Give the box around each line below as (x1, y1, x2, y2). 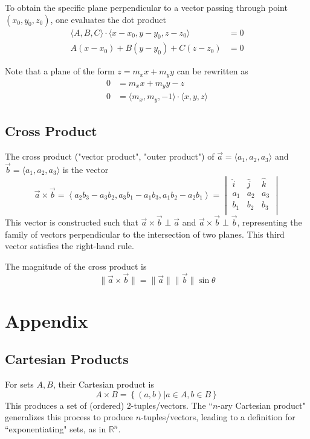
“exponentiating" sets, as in (5, 423, 106, 435)
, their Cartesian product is (53, 378, 154, 391)
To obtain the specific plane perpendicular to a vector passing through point (5, 1, 288, 13)
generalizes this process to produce (5, 411, 133, 423)
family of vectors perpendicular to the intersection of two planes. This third (5, 227, 285, 240)
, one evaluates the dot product (50, 13, 166, 25)
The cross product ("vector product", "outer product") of (5, 150, 215, 163)
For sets (5, 378, 34, 391)
